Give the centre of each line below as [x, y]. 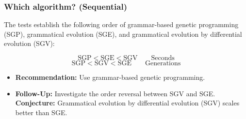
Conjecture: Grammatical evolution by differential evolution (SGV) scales [127, 103]
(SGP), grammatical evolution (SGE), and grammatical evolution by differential [123, 34]
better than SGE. [41, 112]
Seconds [163, 58]
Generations [163, 63]
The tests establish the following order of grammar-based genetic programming [121, 24]
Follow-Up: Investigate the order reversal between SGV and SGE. [115, 93]
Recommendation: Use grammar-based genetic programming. [110, 77]
